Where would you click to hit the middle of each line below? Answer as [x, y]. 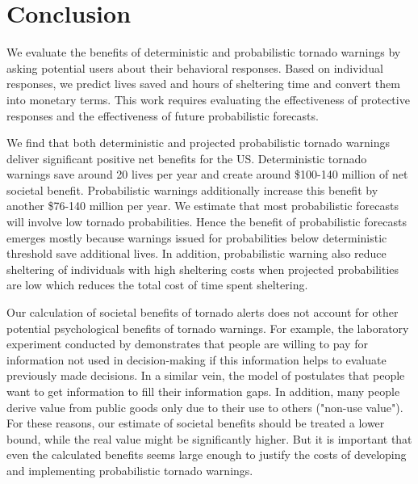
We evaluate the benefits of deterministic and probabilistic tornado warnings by [204, 52]
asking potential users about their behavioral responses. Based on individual [195, 67]
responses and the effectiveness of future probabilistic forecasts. [163, 115]
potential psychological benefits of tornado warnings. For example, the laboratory [208, 328]
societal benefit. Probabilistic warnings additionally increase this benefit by [192, 189]
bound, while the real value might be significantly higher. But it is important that [209, 438]
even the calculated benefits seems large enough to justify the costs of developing [207, 455]
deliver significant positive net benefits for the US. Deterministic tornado [187, 158]
